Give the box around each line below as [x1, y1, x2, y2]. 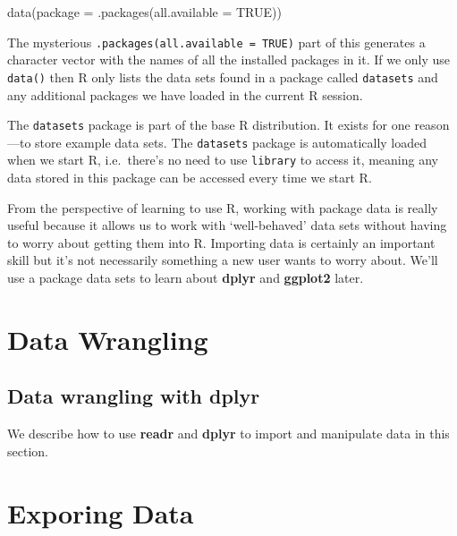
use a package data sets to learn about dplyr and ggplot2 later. [7, 268, 364, 287]
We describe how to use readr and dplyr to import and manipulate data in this [7, 424, 450, 443]
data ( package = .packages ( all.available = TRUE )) [7, 3, 282, 21]
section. [7, 441, 48, 460]
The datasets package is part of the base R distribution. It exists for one [7, 115, 410, 134]
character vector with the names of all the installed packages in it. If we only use [7, 50, 451, 69]
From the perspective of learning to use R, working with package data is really [7, 198, 438, 217]
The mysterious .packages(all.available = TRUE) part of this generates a [7, 32, 426, 51]
